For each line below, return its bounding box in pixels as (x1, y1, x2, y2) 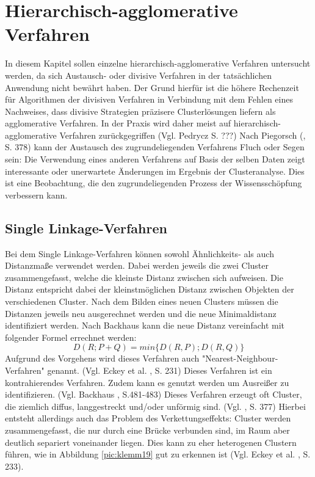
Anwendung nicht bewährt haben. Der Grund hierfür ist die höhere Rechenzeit (5, 81, 299, 93)
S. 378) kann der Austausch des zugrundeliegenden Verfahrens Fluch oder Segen (5, 140, 305, 153)
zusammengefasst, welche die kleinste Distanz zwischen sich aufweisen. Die (5, 271, 283, 283)
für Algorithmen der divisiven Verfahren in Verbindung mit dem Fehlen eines (5, 93, 293, 106)
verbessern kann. (5, 188, 68, 201)
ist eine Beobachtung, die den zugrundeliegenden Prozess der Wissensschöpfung (5, 177, 302, 189)
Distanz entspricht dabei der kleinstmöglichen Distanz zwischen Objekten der (5, 283, 294, 296)
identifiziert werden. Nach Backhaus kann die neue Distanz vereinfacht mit (5, 319, 284, 332)
